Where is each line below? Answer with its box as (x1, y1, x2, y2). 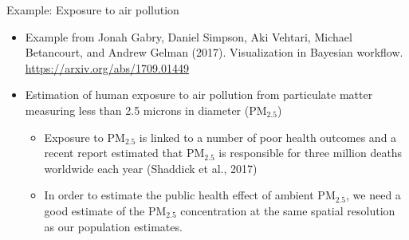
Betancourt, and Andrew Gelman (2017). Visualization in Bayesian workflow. (25, 44, 403, 61)
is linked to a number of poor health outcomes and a (139, 128, 397, 145)
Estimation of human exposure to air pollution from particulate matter (25, 86, 373, 103)
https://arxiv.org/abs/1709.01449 (25, 59, 190, 76)
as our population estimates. (44, 218, 183, 234)
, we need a (346, 187, 401, 203)
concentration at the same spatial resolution (180, 202, 395, 218)
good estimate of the (44, 202, 145, 218)
